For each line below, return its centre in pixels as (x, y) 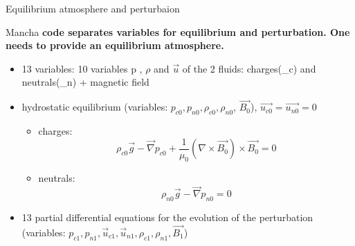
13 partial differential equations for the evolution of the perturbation (167, 217)
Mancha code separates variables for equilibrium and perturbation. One (178, 31)
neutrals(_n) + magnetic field (85, 82)
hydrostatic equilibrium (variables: (95, 107)
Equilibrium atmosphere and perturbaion (93, 8)
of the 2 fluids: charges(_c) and (249, 68)
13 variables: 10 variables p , (82, 68)
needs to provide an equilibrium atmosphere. (115, 45)
